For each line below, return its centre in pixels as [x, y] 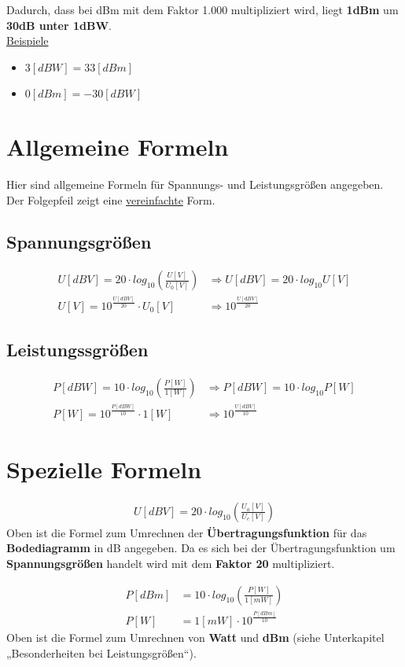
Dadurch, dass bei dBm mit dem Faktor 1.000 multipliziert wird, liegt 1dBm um [202, 9]
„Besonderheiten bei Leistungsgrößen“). [101, 652]
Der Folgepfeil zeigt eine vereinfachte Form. [111, 199]
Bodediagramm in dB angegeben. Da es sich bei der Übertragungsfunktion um [201, 548]
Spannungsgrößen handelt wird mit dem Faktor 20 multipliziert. [171, 563]
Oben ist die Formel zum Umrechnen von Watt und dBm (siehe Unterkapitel [195, 638]
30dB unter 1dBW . [59, 25]
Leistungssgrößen [77, 350]
